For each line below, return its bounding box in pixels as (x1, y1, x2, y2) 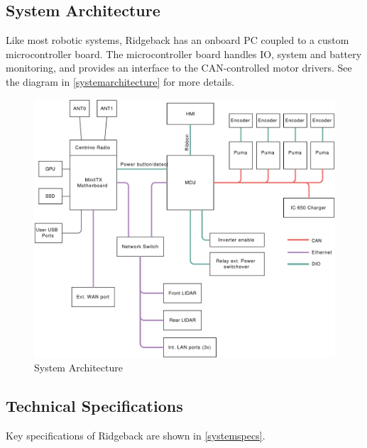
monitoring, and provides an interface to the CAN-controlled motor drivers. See (6, 60, 352, 75)
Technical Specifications (6, 395, 183, 417)
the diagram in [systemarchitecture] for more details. (6, 74, 235, 89)
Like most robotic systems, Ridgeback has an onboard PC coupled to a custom (6, 33, 349, 47)
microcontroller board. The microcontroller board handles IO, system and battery (6, 46, 362, 61)
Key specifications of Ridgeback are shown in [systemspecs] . (6, 428, 265, 443)
